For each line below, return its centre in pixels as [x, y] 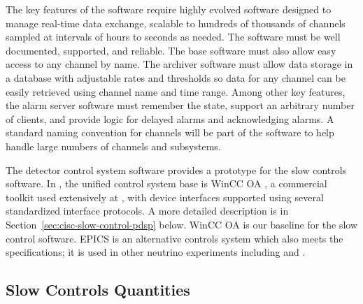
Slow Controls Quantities [98, 290]
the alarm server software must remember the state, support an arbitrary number [180, 105]
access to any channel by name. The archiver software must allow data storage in [179, 64]
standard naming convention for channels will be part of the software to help [170, 132]
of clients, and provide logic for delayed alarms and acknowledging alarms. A [170, 118]
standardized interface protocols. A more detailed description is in [147, 211]
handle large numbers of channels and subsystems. [113, 146]
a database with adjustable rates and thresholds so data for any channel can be [176, 77]
